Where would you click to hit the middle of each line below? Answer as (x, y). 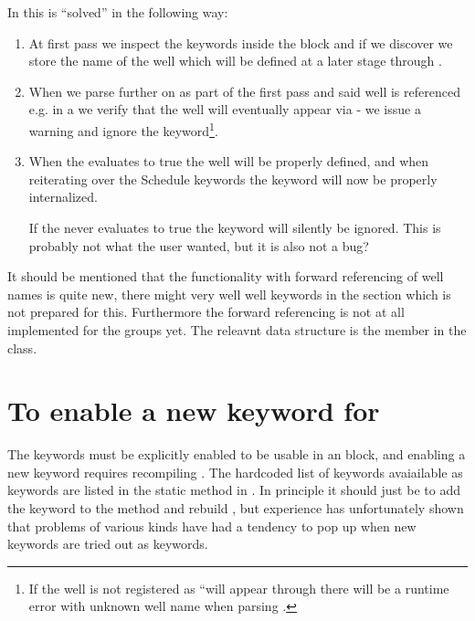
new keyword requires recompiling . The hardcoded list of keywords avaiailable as (235, 472)
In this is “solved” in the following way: (118, 12)
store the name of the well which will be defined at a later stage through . (235, 61)
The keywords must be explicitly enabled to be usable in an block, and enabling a (237, 454)
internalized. (63, 197)
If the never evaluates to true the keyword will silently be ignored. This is (235, 227)
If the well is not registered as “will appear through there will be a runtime (239, 588)
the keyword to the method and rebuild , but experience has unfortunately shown (236, 508)
